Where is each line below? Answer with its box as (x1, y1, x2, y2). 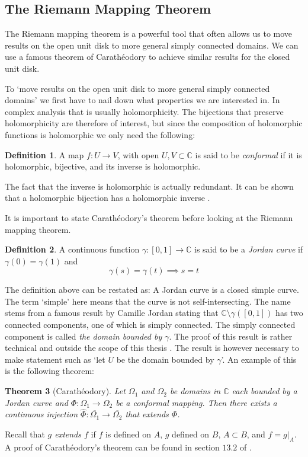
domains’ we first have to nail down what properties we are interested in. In (5, 94, 280, 106)
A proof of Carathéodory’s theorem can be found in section (5, 440, 220, 453)
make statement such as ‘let (5, 353, 105, 365)
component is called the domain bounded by (5, 330, 162, 342)
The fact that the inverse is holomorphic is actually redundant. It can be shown (5, 180, 294, 192)
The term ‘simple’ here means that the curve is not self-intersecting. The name (5, 295, 291, 307)
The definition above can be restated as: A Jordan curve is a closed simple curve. (5, 283, 299, 296)
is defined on (105, 428, 152, 440)
